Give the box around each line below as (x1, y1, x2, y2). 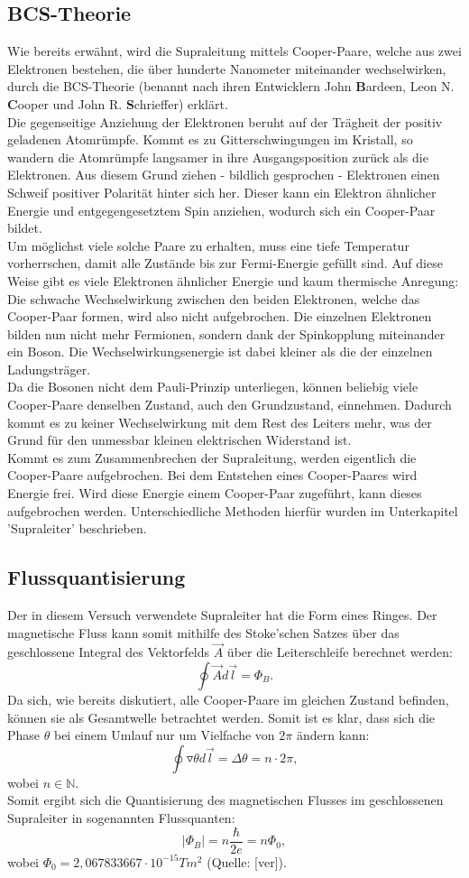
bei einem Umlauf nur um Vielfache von (53, 726, 275, 744)
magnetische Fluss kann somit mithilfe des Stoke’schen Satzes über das (7, 623, 400, 642)
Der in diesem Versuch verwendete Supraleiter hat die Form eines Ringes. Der (7, 605, 437, 624)
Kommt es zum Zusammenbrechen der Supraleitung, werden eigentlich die (7, 448, 417, 467)
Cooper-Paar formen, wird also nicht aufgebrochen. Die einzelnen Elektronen (7, 307, 432, 326)
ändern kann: (296, 726, 370, 744)
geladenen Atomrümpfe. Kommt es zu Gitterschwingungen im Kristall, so (7, 130, 413, 149)
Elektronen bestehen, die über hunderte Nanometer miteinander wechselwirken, (7, 59, 446, 78)
